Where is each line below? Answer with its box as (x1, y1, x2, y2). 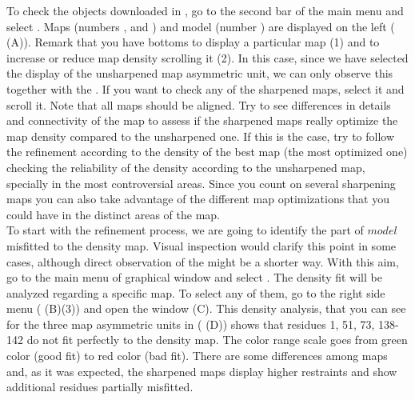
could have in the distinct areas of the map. (6, 206, 220, 222)
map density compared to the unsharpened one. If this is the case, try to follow (6, 127, 395, 144)
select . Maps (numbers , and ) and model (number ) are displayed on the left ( (6, 18, 395, 34)
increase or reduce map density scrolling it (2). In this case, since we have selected (6, 49, 409, 66)
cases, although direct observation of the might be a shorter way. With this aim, (6, 253, 399, 270)
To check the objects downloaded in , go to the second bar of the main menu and (6, 2, 404, 18)
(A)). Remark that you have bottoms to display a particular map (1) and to (6, 34, 380, 50)
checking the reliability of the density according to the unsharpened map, (6, 158, 365, 175)
